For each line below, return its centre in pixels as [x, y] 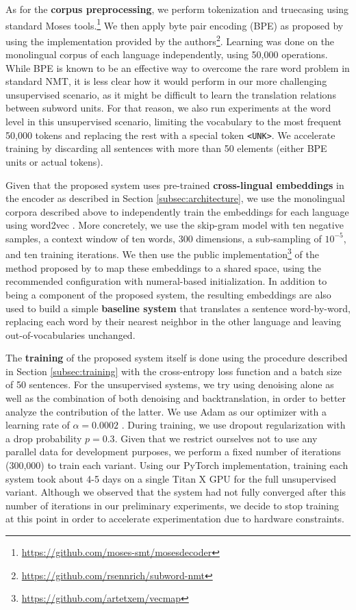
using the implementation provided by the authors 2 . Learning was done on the [170, 40]
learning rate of [38, 425]
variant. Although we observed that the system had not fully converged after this [176, 492]
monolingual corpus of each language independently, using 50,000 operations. [167, 54]
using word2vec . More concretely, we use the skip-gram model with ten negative [175, 225]
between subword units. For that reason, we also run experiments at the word [168, 108]
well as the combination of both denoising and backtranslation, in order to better [176, 398]
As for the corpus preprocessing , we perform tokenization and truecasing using [177, 9]
